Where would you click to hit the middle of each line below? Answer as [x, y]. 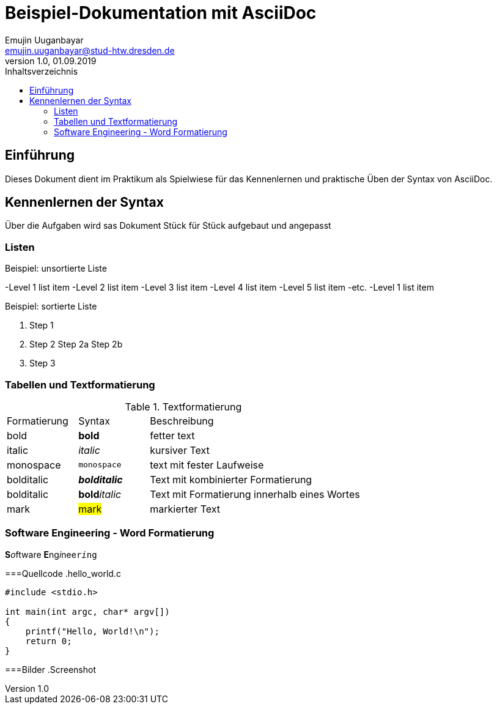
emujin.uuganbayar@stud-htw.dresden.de [90, 50]
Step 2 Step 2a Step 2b [76, 344]
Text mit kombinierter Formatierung [231, 479]
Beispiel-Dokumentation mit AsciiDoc [161, 13]
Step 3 [42, 363]
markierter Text [185, 509]
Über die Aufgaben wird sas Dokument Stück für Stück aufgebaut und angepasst [168, 226]
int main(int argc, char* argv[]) [87, 611]
